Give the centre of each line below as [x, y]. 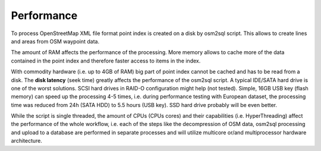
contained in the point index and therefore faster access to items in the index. [106, 61]
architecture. [27, 141]
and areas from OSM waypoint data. [55, 41]
